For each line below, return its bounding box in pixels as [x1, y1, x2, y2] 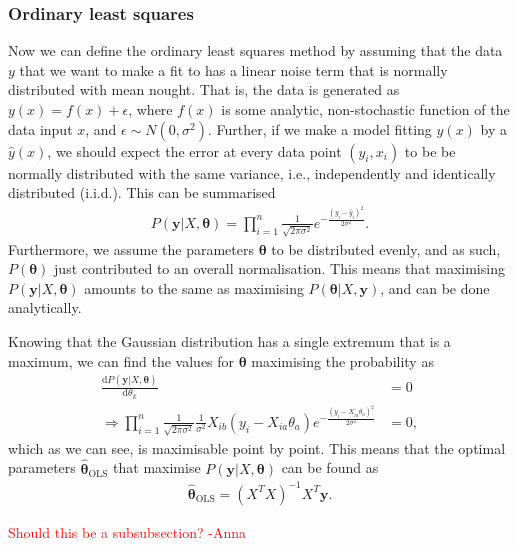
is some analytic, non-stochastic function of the [221, 99, 510, 119]
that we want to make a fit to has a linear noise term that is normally [19, 59, 448, 80]
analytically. [8, 297, 82, 318]
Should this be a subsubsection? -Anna [8, 521, 246, 542]
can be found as [281, 457, 379, 478]
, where [128, 99, 173, 119]
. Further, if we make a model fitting [207, 118, 432, 139]
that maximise [113, 457, 201, 478]
